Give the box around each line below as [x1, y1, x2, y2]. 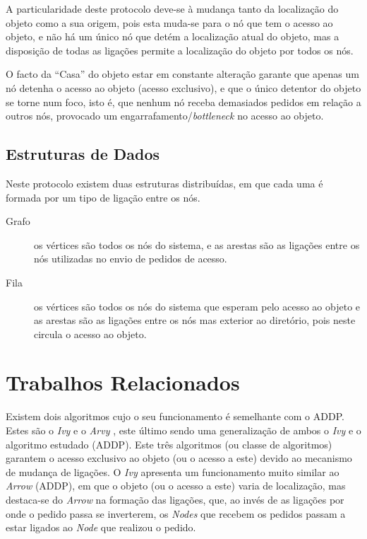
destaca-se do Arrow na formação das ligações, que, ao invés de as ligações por [6, 492, 344, 506]
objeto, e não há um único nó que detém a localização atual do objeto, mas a [6, 29, 339, 44]
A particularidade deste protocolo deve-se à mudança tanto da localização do [6, 1, 339, 16]
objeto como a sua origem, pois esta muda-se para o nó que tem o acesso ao [6, 15, 333, 30]
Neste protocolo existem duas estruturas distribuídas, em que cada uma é [6, 175, 323, 190]
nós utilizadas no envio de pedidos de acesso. [34, 251, 227, 266]
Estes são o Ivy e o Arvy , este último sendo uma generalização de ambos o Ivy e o [6, 423, 361, 438]
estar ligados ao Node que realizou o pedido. [6, 520, 196, 535]
